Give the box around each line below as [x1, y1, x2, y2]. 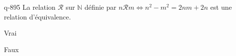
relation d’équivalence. [4, 11, 71, 21]
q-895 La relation [4, 2, 56, 12]
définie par [84, 2, 117, 12]
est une [210, 2, 232, 12]
